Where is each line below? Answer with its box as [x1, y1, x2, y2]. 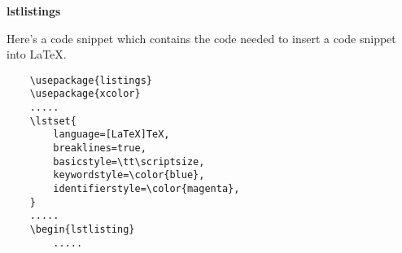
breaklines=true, [53, 142, 146, 155]
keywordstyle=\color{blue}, [53, 169, 205, 181]
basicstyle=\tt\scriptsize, [53, 155, 205, 168]
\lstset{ [29, 115, 76, 127]
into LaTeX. [7, 46, 67, 63]
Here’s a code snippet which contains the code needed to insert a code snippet [7, 29, 396, 46]
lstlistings [7, 2, 61, 19]
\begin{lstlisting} [29, 224, 135, 235]
